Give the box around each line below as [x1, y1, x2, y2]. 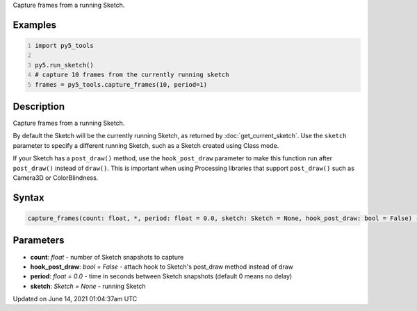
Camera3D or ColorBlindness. [13, 174, 99, 182]
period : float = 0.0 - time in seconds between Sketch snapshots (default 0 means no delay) [30, 272, 293, 280]
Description [13, 101, 65, 112]
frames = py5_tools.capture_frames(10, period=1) [35, 81, 208, 88]
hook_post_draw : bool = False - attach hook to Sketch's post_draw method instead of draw [30, 262, 293, 271]
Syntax [13, 192, 44, 203]
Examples [13, 19, 57, 31]
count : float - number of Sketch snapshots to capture [30, 253, 184, 261]
